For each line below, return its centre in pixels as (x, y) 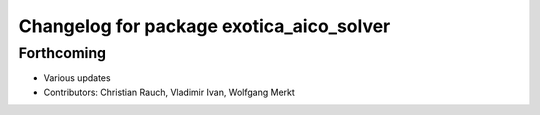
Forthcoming (62, 53)
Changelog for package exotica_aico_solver (204, 26)
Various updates (77, 78)
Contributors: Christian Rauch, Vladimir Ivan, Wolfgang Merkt (169, 92)
